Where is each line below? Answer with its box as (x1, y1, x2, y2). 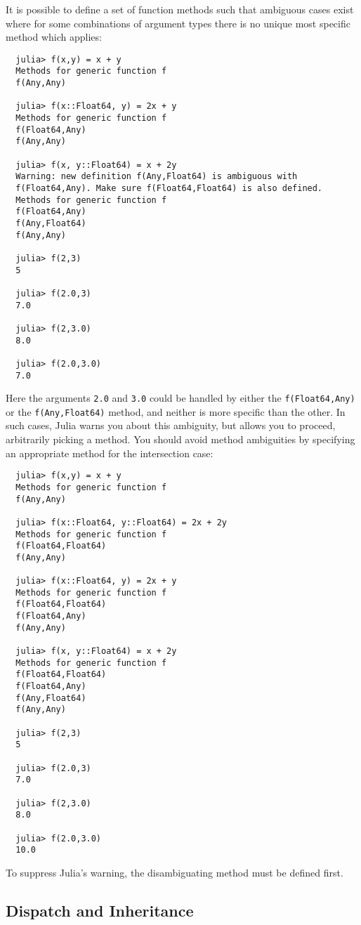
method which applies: (6, 29, 102, 44)
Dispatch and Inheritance (6, 899, 194, 921)
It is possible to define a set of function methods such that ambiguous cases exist (6, 2, 354, 16)
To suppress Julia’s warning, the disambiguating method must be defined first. (6, 865, 343, 879)
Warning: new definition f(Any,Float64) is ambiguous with (15, 171, 298, 182)
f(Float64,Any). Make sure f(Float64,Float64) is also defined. (15, 183, 323, 193)
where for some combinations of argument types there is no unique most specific (6, 15, 350, 30)
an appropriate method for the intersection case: (6, 445, 214, 460)
